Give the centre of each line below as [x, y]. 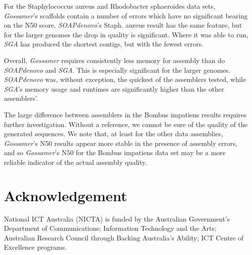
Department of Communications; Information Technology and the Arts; [110, 228]
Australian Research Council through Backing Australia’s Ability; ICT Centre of [124, 237]
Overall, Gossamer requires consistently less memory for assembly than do [115, 60]
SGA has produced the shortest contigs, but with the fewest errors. [104, 44]
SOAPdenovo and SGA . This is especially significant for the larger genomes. [117, 70]
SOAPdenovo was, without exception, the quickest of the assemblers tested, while [125, 79]
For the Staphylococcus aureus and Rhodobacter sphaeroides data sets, [110, 6]
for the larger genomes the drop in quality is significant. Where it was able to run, [126, 34]
